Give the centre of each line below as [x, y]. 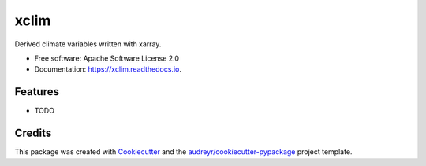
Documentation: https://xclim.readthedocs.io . [108, 69]
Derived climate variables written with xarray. [88, 44]
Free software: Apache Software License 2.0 [107, 58]
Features [37, 92]
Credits [33, 133]
